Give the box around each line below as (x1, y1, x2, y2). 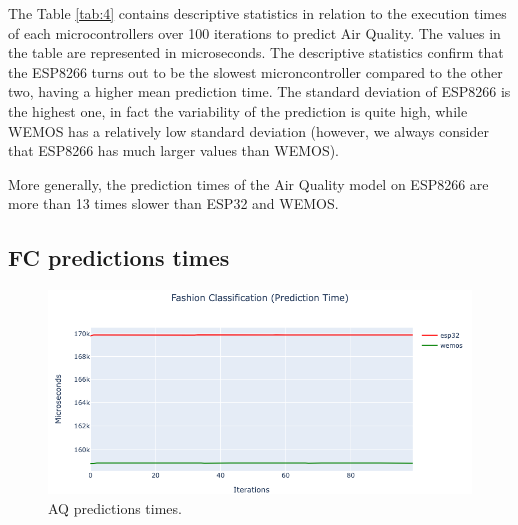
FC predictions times (8, 242, 230, 273)
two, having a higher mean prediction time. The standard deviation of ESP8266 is (8, 81, 511, 102)
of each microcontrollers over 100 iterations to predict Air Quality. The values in (8, 22, 501, 43)
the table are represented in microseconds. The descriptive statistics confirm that (8, 42, 504, 63)
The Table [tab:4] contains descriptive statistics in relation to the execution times (8, 3, 507, 23)
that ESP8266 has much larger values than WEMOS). (8, 140, 340, 161)
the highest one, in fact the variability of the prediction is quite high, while (8, 100, 468, 121)
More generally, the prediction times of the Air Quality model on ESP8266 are (8, 173, 489, 194)
